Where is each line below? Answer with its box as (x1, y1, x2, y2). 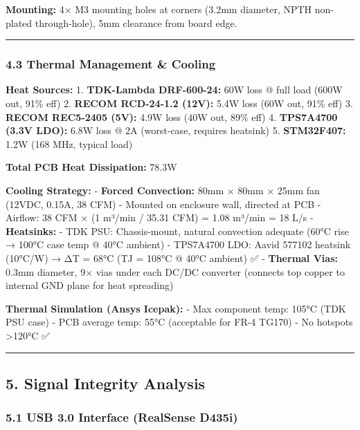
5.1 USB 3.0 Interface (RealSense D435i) (6, 409, 238, 426)
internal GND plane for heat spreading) (6, 278, 174, 292)
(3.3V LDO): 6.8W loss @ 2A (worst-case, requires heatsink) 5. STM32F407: (6, 123, 346, 138)
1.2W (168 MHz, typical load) (6, 136, 133, 151)
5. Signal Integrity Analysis (6, 372, 206, 393)
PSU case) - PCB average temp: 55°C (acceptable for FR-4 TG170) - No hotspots (6, 315, 353, 329)
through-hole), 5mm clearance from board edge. (35, 15, 237, 30)
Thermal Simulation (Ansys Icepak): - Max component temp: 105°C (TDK (6, 301, 346, 315)
